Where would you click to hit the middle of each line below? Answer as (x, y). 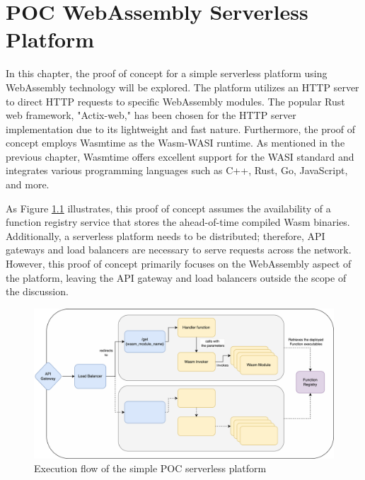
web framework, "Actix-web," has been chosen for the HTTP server (151, 115)
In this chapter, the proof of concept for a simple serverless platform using (167, 73)
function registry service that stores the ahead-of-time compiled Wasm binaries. (178, 222)
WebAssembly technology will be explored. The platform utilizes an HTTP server (182, 87)
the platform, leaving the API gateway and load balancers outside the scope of (176, 277)
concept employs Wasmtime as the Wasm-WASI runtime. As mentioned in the (175, 143)
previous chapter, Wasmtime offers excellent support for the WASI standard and (180, 156)
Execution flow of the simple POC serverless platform (150, 468)
